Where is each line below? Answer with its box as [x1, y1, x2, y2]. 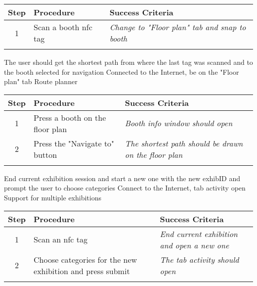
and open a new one [160, 239, 229, 251]
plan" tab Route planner [4, 76, 78, 87]
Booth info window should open [125, 117, 233, 129]
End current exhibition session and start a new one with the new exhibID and [4, 173, 241, 183]
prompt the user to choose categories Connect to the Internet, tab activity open [4, 183, 246, 193]
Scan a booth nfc [34, 21, 92, 33]
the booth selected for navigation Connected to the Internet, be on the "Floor [4, 66, 239, 77]
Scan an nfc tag [34, 234, 87, 245]
